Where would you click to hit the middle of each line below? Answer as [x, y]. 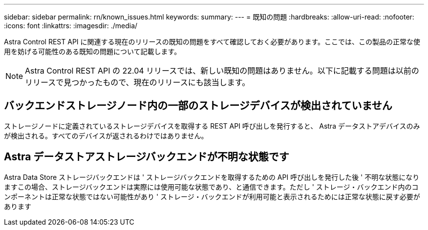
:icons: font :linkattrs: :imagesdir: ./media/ [71, 26]
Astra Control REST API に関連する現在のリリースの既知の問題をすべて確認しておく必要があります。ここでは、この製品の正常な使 [212, 42]
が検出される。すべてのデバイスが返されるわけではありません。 [106, 135]
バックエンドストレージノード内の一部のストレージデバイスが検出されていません [198, 106]
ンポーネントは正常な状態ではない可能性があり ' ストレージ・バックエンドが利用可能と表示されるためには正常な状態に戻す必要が [212, 196]
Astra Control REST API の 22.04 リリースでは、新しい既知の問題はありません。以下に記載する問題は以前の [222, 71]
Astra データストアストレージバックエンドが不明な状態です [147, 157]
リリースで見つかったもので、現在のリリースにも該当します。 [138, 82]
